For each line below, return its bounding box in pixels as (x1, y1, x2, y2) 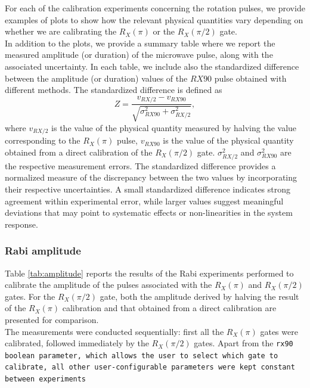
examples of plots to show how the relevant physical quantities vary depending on (5, 13, 303, 26)
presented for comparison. (5, 313, 99, 325)
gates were (260, 325, 298, 337)
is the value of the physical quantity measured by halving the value (51, 121, 297, 134)
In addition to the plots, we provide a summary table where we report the (5, 36, 275, 49)
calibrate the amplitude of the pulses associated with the (5, 278, 212, 291)
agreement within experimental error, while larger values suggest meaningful (5, 194, 284, 207)
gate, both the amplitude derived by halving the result (100, 290, 299, 302)
